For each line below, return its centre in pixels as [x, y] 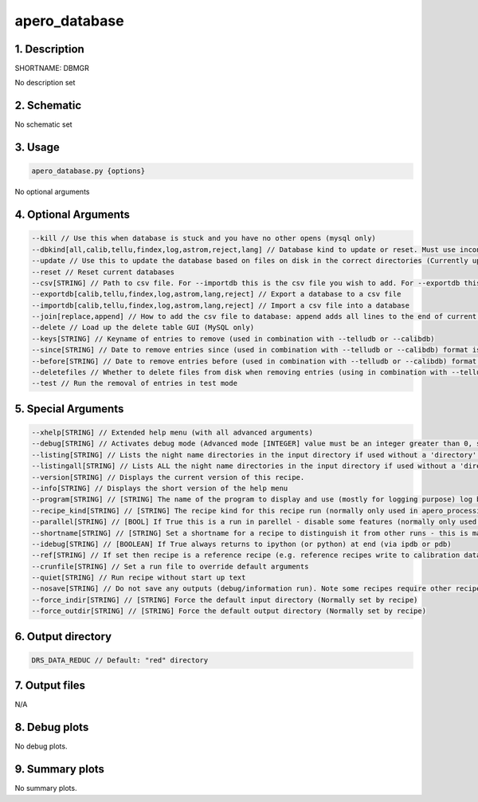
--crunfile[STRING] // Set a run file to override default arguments [170, 566]
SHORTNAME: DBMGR [52, 69]
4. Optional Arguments [72, 215]
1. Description [50, 49]
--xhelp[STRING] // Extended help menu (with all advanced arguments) [172, 433]
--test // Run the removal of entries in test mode [135, 383]
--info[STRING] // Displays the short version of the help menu [160, 488]
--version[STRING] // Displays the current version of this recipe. [168, 477]
